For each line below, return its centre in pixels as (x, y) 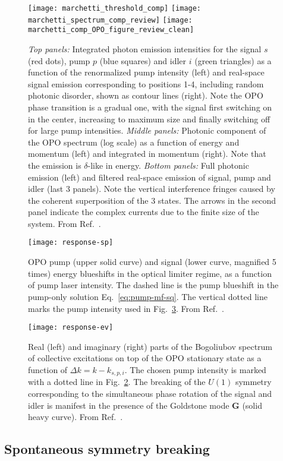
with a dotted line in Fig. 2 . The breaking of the (117, 382)
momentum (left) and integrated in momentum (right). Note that (147, 154)
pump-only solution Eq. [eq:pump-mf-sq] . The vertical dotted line (148, 296)
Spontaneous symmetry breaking (107, 449)
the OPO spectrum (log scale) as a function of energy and (134, 142)
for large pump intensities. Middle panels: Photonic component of (147, 130)
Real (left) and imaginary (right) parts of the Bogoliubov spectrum (150, 346)
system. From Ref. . (65, 223)
